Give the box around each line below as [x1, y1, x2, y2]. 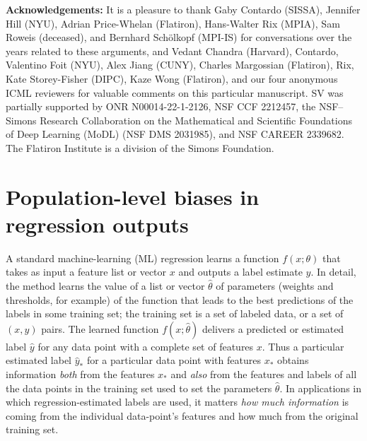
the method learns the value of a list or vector [6, 278, 205, 293]
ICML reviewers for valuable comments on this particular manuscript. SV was [6, 85, 344, 100]
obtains [276, 353, 309, 367]
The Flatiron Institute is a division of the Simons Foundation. [6, 140, 274, 155]
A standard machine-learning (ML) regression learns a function [6, 250, 279, 265]
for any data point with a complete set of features [37, 339, 254, 353]
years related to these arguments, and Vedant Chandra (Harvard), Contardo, [6, 43, 339, 58]
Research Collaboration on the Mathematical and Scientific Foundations [40, 112, 352, 127]
